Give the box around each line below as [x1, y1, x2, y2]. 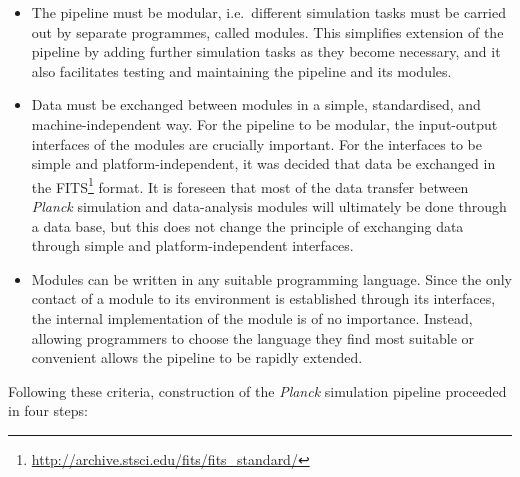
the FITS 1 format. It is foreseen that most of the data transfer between [31, 173, 469, 197]
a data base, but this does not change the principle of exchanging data [31, 215, 464, 236]
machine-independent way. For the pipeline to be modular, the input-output [31, 113, 498, 134]
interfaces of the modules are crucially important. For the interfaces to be [31, 133, 483, 154]
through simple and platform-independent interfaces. [31, 235, 354, 256]
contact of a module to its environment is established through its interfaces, [31, 288, 496, 309]
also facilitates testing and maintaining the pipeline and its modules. [31, 60, 452, 81]
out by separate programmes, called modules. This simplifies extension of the [31, 21, 504, 42]
